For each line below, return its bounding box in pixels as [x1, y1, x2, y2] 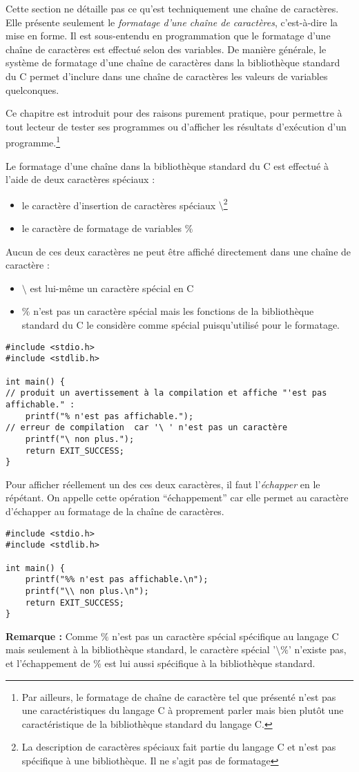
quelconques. [6, 82, 59, 97]
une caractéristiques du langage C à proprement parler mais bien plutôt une [21, 703, 344, 717]
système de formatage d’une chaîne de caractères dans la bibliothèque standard [6, 55, 340, 70]
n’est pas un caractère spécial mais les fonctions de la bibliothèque [33, 304, 314, 318]
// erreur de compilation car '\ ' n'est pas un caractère [6, 423, 288, 433]
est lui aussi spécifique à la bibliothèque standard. [104, 656, 316, 670]
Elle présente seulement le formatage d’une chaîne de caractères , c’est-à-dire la [6, 15, 338, 29]
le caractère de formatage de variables [21, 221, 182, 235]
